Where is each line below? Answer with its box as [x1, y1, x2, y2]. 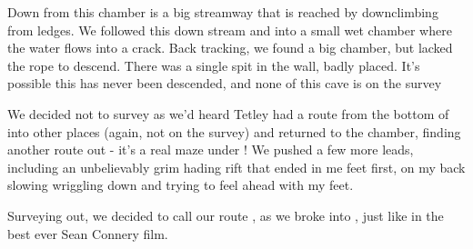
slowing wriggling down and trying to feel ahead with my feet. [7, 175, 354, 194]
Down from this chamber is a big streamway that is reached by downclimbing [7, 3, 438, 21]
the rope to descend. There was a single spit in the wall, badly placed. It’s [7, 55, 420, 75]
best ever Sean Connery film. [7, 224, 168, 243]
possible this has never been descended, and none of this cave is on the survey [7, 74, 442, 93]
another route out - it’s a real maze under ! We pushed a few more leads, [7, 140, 414, 159]
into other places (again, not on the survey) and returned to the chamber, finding [7, 122, 461, 141]
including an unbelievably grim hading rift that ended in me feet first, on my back [7, 157, 466, 176]
